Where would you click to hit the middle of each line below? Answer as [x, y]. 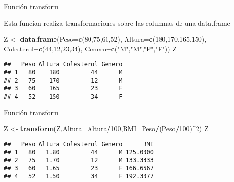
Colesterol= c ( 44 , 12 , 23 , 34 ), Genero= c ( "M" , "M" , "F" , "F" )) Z [90, 48]
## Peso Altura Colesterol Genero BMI [79, 144]
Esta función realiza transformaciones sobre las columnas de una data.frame [117, 23]
